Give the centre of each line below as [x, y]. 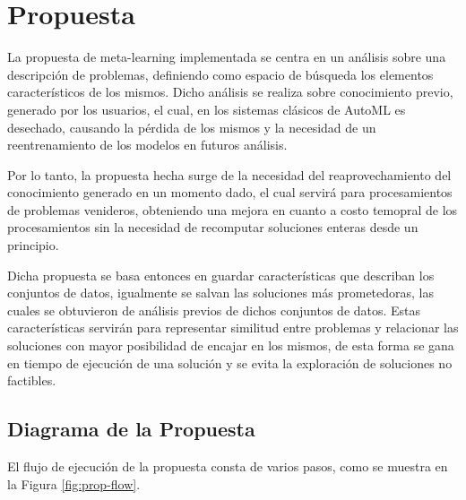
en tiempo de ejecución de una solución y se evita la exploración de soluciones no [230, 362]
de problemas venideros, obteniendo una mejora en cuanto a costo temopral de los [233, 209]
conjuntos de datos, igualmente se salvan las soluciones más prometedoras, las [221, 293]
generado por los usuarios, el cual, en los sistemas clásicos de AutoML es [207, 109]
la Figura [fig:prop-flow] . [74, 483]
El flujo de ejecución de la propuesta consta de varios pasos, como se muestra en [228, 466]
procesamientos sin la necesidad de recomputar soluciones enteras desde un [213, 227]
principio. [33, 245]
